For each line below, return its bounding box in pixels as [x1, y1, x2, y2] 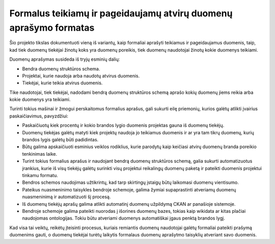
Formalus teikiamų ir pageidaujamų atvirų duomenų [9, 8, 233, 19]
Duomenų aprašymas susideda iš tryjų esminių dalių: [9, 56, 120, 62]
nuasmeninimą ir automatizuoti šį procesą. [22, 194, 111, 200]
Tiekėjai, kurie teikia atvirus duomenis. [22, 80, 103, 86]
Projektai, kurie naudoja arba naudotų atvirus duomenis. [22, 72, 140, 79]
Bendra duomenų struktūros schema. [22, 65, 100, 71]
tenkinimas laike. [22, 151, 58, 157]
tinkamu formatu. [22, 172, 58, 178]
